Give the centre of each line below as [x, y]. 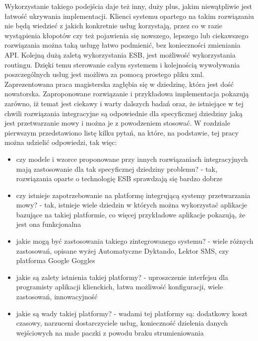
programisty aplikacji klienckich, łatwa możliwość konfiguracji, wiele [120, 287]
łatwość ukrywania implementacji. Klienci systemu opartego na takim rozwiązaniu [129, 16]
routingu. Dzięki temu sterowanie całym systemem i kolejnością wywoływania [122, 64]
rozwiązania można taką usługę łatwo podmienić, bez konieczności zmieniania [123, 45]
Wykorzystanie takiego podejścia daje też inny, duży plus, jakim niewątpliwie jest [128, 6]
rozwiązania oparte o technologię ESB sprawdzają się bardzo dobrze [119, 178]
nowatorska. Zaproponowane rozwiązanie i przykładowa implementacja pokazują [127, 94]
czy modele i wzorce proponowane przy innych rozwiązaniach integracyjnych [132, 159]
